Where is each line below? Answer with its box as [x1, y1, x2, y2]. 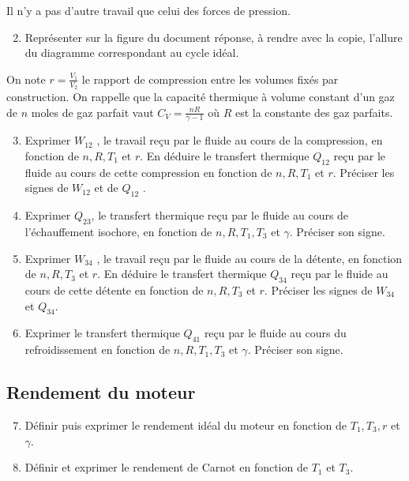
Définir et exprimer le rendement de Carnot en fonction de [24, 459, 308, 475]
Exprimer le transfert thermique [24, 325, 180, 341]
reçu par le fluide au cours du [204, 325, 347, 341]
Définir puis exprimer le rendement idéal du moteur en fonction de [24, 416, 347, 433]
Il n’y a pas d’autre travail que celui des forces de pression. [6, 2, 291, 18]
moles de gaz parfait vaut [31, 103, 154, 120]
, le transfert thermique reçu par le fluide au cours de [91, 207, 349, 224]
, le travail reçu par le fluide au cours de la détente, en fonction [96, 250, 403, 266]
